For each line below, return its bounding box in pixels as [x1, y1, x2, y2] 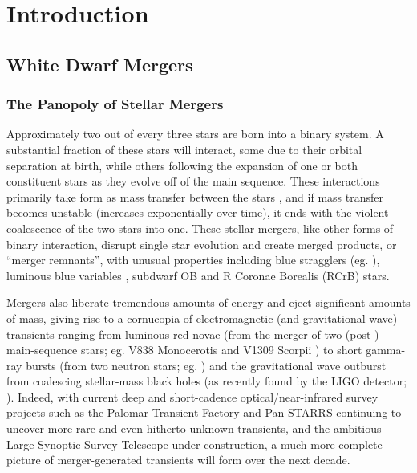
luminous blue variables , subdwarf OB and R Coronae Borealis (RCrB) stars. [6, 267, 390, 283]
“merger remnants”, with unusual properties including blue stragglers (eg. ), [6, 251, 380, 268]
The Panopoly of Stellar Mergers [6, 94, 224, 114]
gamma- [366, 341, 406, 358]
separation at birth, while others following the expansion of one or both [6, 157, 358, 173]
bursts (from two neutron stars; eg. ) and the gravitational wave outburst [26, 357, 387, 373]
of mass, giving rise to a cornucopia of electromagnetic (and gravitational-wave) [6, 309, 398, 326]
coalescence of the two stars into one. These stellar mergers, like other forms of [6, 219, 394, 236]
